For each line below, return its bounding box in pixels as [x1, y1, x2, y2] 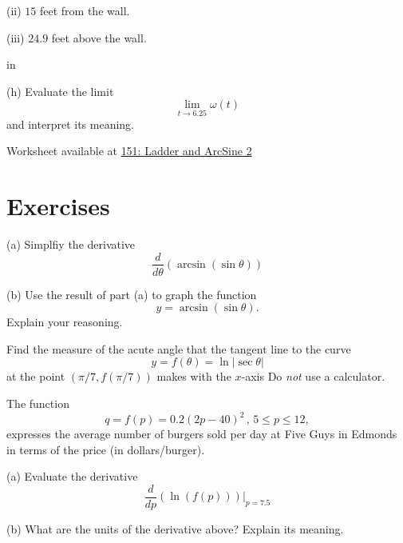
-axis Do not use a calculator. [241, 368, 385, 385]
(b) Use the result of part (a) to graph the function [6, 285, 257, 302]
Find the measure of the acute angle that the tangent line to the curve [6, 340, 351, 357]
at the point [6, 368, 65, 385]
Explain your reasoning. [6, 313, 123, 330]
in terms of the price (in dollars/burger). [6, 441, 205, 457]
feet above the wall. [51, 29, 147, 46]
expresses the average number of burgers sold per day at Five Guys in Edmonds [6, 425, 397, 442]
